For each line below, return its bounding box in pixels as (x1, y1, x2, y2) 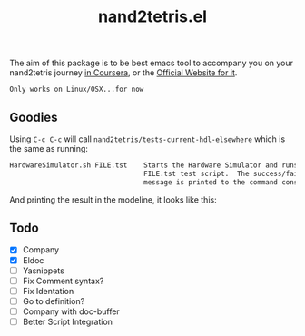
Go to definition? (22, 295, 85, 306)
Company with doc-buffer (22, 306, 120, 317)
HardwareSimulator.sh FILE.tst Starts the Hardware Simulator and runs (9, 161, 299, 170)
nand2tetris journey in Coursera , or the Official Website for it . (9, 67, 238, 78)
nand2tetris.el (98, 6, 207, 27)
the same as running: (9, 143, 89, 153)
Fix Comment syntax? (22, 275, 104, 286)
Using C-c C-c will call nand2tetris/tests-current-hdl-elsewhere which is (9, 133, 286, 144)
